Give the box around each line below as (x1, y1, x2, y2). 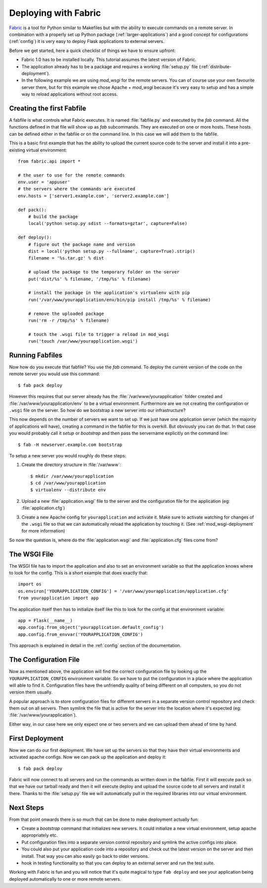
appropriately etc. (21, 832, 58, 838)
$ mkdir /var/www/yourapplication (30, 473, 114, 479)
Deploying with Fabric (9, 7, 101, 18)
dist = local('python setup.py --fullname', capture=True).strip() (28, 249, 195, 254)
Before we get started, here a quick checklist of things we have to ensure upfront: (9, 47, 176, 53)
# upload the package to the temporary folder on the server (28, 269, 180, 275)
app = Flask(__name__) (18, 618, 73, 623)
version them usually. (9, 689, 53, 695)
